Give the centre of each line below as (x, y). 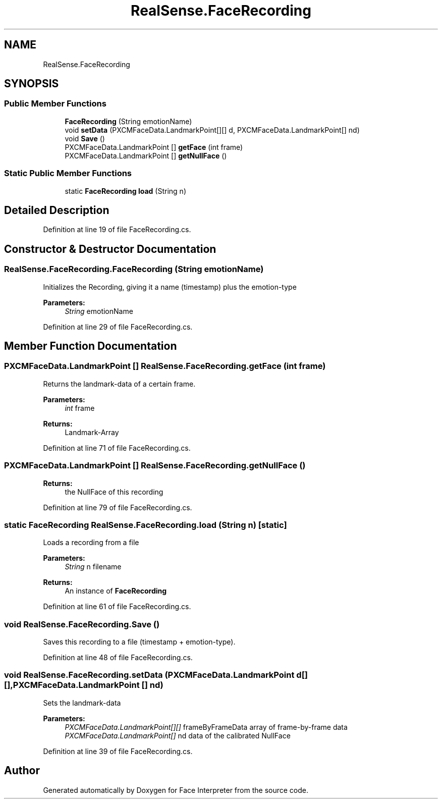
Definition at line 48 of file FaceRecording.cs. (118, 658)
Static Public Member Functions (68, 173)
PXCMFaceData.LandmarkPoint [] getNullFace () (146, 155)
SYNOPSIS (32, 84)
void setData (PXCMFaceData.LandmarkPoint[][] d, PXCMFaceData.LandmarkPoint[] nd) (212, 130)
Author (22, 771)
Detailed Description (57, 210)
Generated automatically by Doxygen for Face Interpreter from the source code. (176, 790)
